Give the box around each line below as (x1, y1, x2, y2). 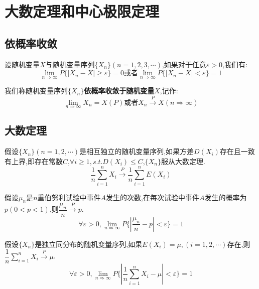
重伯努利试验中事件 (37, 192, 101, 202)
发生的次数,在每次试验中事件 (106, 192, 199, 202)
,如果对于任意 (162, 59, 206, 69)
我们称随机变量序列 (5, 85, 68, 96)
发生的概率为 (204, 192, 247, 202)
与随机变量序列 (45, 59, 95, 69)
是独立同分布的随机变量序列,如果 (35, 238, 143, 249)
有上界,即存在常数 (5, 156, 63, 166)
